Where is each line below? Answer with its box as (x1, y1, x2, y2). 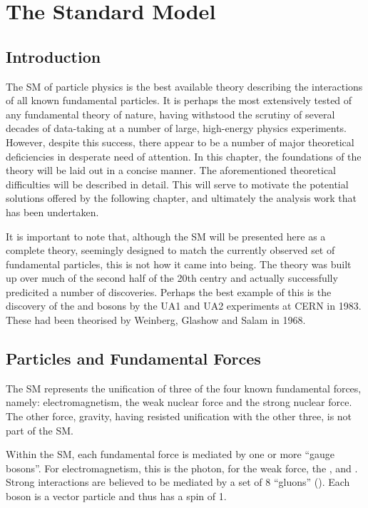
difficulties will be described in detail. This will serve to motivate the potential (6, 176, 349, 191)
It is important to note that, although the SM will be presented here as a (6, 228, 326, 243)
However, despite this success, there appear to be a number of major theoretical (6, 134, 354, 149)
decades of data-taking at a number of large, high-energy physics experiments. (6, 121, 347, 136)
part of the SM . (6, 422, 73, 437)
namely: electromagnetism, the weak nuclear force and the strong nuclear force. (6, 395, 352, 410)
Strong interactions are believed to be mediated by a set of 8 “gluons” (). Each (6, 474, 350, 489)
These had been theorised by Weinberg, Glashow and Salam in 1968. (6, 313, 306, 327)
